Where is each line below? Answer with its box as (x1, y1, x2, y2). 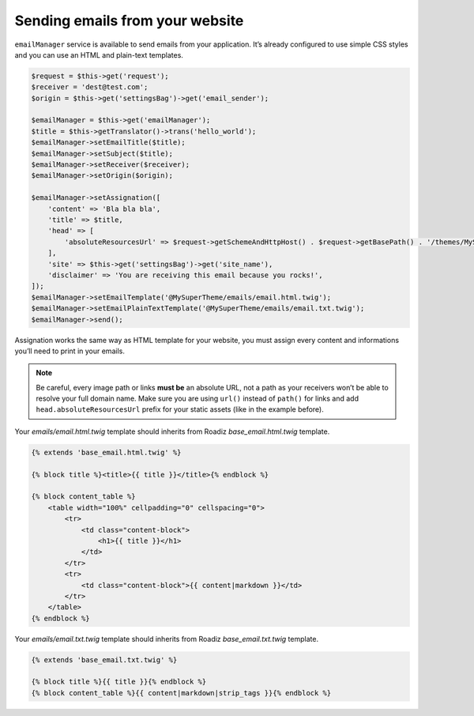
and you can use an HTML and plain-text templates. (14, 50, 183, 59)
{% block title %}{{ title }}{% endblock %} (31, 677, 207, 687)
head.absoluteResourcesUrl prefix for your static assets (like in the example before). (36, 405, 324, 414)
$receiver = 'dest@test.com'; (31, 83, 149, 92)
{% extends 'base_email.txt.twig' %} (31, 655, 178, 664)
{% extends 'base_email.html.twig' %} (31, 447, 182, 457)
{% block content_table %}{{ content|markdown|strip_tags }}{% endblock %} (31, 688, 332, 697)
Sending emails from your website (14, 12, 244, 29)
